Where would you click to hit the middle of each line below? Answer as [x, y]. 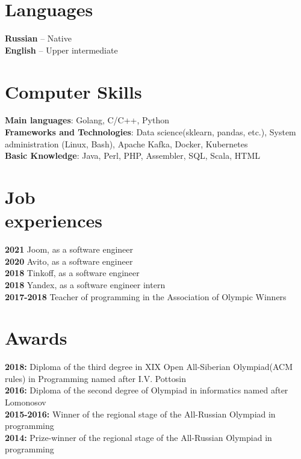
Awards [36, 338]
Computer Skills [73, 91]
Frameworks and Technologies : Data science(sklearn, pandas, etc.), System [150, 132]
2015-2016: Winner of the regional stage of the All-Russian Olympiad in [140, 414]
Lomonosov [26, 402]
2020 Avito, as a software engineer [69, 261]
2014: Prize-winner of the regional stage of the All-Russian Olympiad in [138, 437]
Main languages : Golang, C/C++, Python [87, 120]
